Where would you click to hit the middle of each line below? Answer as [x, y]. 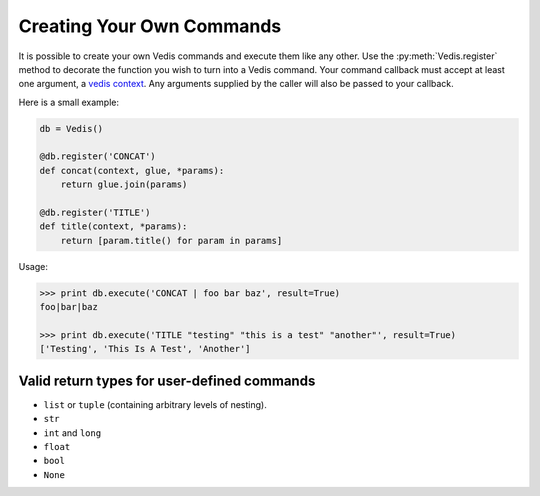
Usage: [33, 266]
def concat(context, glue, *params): [132, 170]
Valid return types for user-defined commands [167, 380]
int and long [72, 432]
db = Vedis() [71, 128]
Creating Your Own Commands [150, 26]
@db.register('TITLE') [95, 213]
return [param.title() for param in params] [171, 240]
